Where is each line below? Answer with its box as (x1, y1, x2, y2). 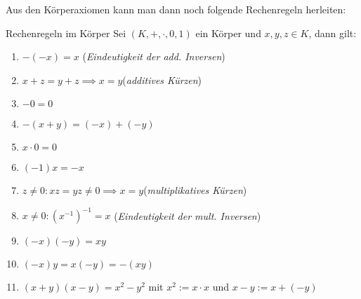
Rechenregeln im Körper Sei (6, 25, 126, 40)
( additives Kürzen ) (122, 72, 202, 87)
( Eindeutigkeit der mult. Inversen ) (114, 208, 261, 223)
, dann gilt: (308, 25, 357, 40)
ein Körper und (195, 25, 261, 40)
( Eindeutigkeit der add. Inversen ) (82, 49, 225, 64)
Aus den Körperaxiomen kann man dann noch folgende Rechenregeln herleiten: (6, 2, 346, 16)
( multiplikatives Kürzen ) (143, 183, 247, 197)
